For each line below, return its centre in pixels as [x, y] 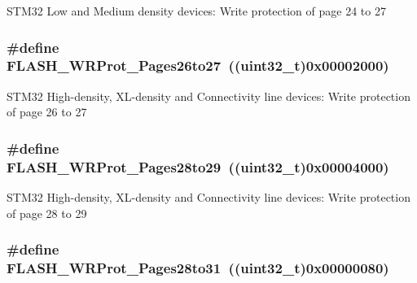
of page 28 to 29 [47, 213]
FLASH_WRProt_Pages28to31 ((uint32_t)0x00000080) [198, 268]
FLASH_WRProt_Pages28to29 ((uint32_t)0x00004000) [198, 166]
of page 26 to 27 [47, 112]
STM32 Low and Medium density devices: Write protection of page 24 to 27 [196, 11]
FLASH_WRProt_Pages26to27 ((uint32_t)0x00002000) [198, 65]
